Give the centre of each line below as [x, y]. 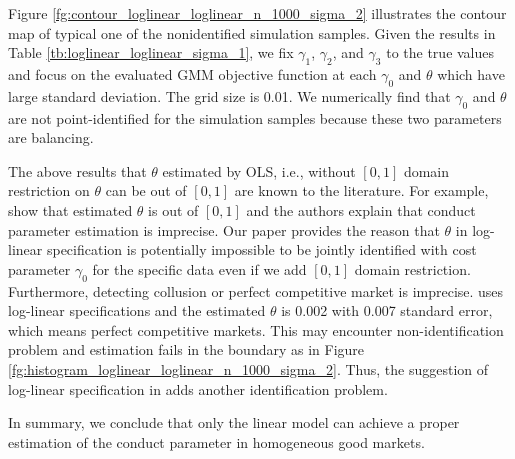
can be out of [146, 190]
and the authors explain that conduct [361, 209]
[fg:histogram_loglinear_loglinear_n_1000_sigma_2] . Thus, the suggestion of [248, 368]
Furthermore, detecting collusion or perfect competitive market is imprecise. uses [256, 290]
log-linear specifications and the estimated [137, 310]
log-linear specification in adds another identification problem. [198, 388]
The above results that [77, 170]
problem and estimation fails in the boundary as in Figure [186, 349]
